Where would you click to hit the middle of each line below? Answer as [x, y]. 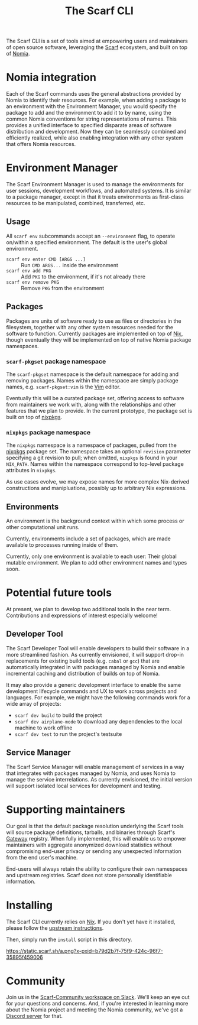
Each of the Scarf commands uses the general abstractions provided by [94, 94]
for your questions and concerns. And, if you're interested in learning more [97, 1004]
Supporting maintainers [66, 810]
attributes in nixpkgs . [32, 471]
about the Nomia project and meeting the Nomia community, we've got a [95, 1010]
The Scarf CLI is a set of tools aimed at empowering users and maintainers [97, 41]
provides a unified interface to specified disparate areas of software [89, 125]
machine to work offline [43, 728]
